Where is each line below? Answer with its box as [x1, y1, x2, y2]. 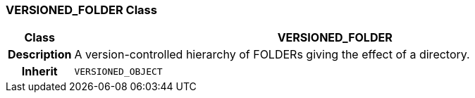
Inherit [21, 64, 58, 79]
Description [8, 47, 72, 62]
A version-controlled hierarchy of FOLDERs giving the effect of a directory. [74, 47, 470, 62]
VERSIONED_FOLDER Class [6, 3, 157, 17]
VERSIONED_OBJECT [74, 66, 163, 77]
